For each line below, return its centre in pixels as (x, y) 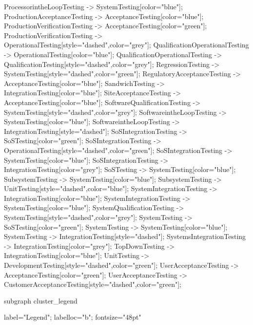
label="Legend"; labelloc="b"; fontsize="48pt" (73, 317)
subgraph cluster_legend (41, 300)
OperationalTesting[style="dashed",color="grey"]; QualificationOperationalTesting (126, 45)
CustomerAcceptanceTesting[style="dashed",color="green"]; (93, 284)
